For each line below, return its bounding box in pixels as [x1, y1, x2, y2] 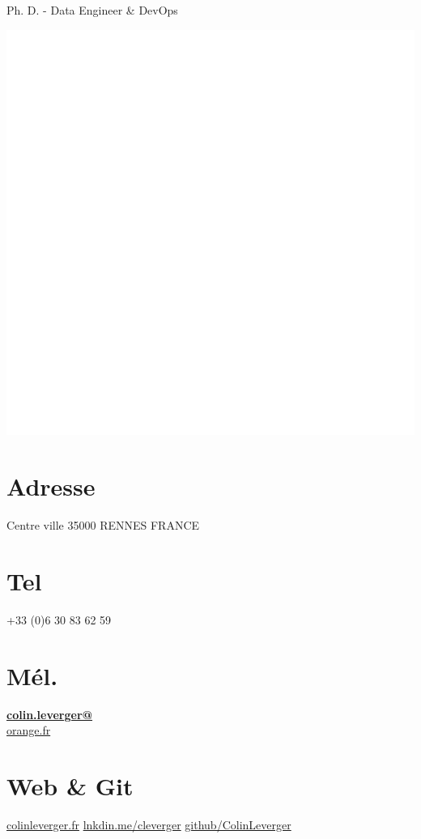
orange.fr [6, 722, 51, 739]
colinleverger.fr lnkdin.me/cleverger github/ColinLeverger [6, 816, 291, 833]
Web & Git [6, 769, 134, 802]
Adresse [6, 470, 96, 503]
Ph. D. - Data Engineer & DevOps [6, 2, 178, 18]
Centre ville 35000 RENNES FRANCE [6, 517, 200, 534]
